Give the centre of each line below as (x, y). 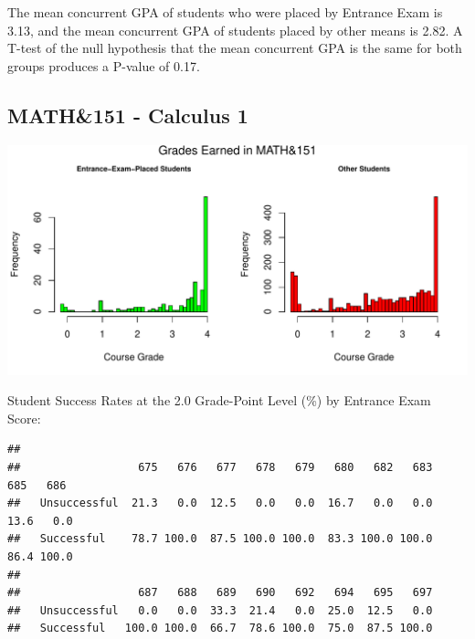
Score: (24, 418)
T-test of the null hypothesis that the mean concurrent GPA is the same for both (235, 48)
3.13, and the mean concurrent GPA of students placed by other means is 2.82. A (235, 30)
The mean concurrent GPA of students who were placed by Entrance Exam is (225, 12)
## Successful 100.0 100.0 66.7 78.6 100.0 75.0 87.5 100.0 (220, 629)
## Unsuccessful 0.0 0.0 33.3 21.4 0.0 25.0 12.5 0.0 (220, 610)
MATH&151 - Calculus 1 (128, 115)
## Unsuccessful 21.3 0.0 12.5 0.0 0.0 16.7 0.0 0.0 (220, 503)
